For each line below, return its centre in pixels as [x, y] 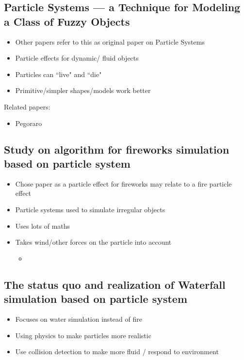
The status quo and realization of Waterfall [115, 284]
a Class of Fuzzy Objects [67, 21]
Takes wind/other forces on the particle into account [93, 242]
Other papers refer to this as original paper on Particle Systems [110, 41]
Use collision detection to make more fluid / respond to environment [117, 352]
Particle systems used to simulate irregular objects [90, 209]
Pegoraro [29, 123]
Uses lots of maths [43, 226]
